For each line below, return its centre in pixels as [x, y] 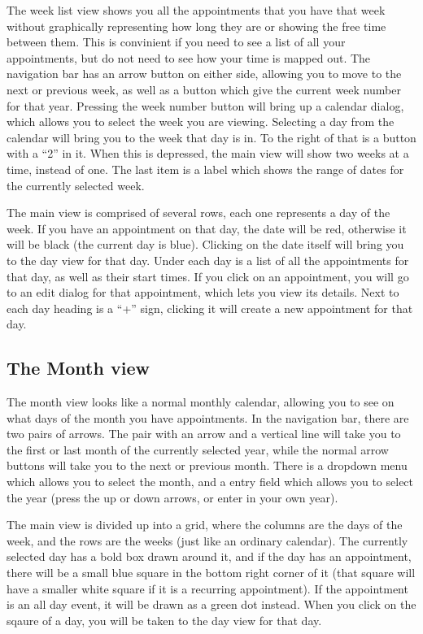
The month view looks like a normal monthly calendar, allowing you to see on [201, 402]
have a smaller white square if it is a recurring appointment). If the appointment [207, 588]
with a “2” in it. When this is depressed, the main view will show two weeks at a [208, 153]
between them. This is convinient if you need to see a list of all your [176, 42]
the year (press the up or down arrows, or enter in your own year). [172, 497]
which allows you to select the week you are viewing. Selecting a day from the [201, 122]
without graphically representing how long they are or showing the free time [196, 26]
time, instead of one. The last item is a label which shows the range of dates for [205, 169]
